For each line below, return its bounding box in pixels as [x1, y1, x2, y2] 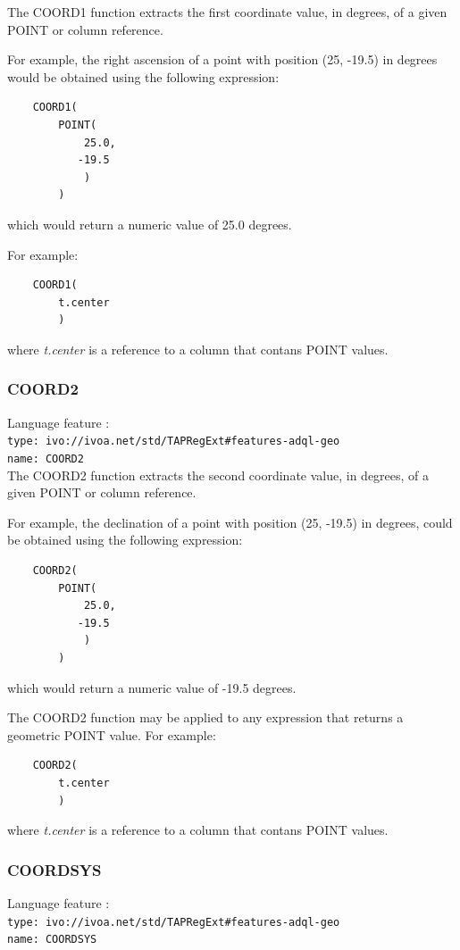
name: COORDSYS [7, 933, 97, 946]
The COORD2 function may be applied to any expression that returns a [7, 708, 404, 727]
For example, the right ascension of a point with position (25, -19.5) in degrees [7, 50, 438, 69]
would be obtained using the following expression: [7, 67, 280, 86]
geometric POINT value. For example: [7, 725, 216, 744]
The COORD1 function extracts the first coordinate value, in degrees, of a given [7, 3, 447, 21]
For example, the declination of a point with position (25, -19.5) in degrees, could [7, 512, 453, 531]
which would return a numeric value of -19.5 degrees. [7, 678, 297, 696]
